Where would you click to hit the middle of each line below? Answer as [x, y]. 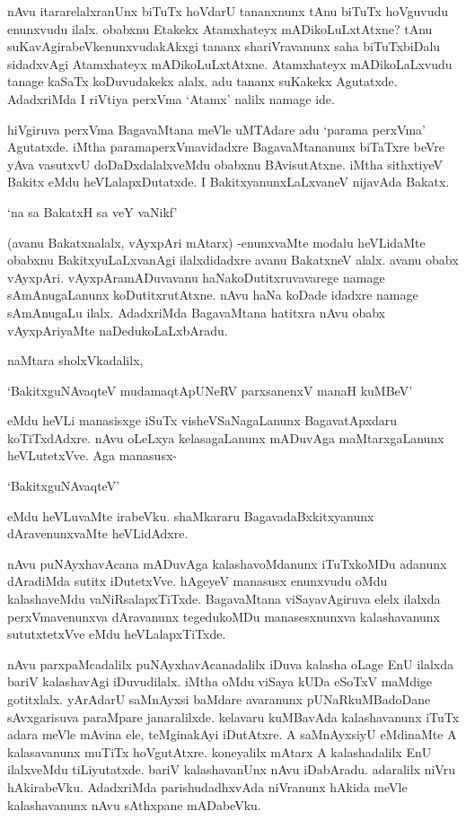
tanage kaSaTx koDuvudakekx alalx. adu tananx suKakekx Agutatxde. [202, 81]
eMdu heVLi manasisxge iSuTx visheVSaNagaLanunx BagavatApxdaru [202, 420]
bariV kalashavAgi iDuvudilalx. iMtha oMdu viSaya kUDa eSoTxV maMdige [220, 681]
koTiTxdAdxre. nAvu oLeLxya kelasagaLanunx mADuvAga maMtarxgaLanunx [226, 437]
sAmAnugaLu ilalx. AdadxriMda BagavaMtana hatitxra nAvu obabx [197, 312]
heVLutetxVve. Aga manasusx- [92, 455]
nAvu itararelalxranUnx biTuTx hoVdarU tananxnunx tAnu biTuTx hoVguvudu [228, 11]
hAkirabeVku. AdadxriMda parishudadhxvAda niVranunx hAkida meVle [207, 786]
